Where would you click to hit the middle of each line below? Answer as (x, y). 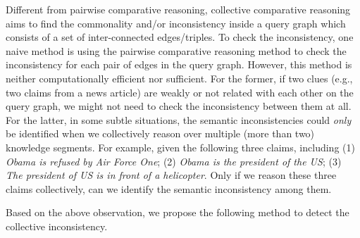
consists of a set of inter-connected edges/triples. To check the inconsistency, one (180, 37)
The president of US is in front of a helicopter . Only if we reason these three (171, 175)
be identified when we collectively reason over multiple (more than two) (160, 133)
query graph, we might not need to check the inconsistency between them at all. (179, 106)
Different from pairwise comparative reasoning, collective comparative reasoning (178, 9)
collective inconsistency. (57, 226)
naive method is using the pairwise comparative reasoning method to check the (176, 50)
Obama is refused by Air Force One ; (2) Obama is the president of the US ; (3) (174, 161)
